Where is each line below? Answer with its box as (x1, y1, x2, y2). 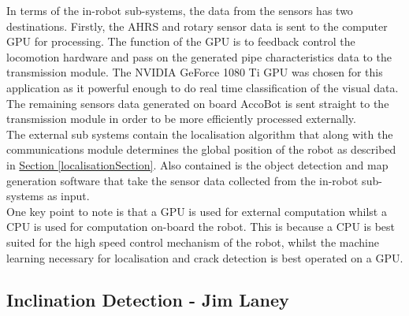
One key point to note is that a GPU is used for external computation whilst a (6, 203, 387, 219)
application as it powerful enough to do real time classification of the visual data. (6, 79, 399, 95)
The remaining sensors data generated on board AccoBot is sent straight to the (6, 95, 389, 111)
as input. (46, 188, 90, 204)
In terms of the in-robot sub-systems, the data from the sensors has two (6, 2, 353, 18)
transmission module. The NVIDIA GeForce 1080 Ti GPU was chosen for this (6, 64, 383, 80)
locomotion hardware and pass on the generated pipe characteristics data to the (6, 48, 392, 65)
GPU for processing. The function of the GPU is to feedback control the (6, 33, 355, 50)
